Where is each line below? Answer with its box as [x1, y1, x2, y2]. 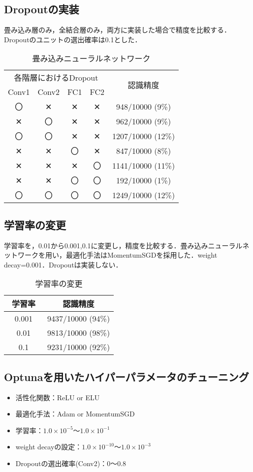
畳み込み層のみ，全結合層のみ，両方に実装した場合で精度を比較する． [4, 25, 231, 35]
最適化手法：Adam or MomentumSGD [15, 409, 135, 419]
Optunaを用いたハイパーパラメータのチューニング [4, 369, 249, 384]
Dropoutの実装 [4, 1, 79, 17]
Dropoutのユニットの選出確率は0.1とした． [4, 34, 142, 44]
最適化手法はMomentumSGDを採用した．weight [65, 250, 218, 260]
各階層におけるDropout [14, 72, 98, 84]
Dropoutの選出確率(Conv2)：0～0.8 [15, 458, 126, 468]
